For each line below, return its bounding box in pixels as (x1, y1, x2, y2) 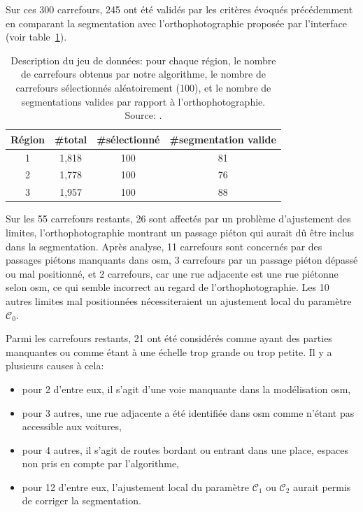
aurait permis (293, 479, 351, 494)
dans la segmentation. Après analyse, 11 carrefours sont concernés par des (6, 239, 322, 253)
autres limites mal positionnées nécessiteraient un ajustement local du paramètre (6, 293, 352, 308)
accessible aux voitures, (22, 419, 122, 434)
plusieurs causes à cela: (6, 358, 104, 373)
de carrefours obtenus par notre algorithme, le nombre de (20, 66, 266, 81)
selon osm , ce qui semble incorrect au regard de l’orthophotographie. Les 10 (6, 280, 329, 294)
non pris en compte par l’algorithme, (22, 456, 180, 471)
